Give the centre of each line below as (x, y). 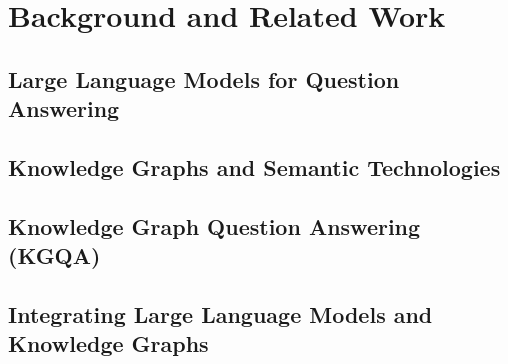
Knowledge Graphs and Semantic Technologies (254, 166)
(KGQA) (54, 255)
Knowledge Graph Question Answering (214, 225)
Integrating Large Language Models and (220, 313)
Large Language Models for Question (204, 78)
